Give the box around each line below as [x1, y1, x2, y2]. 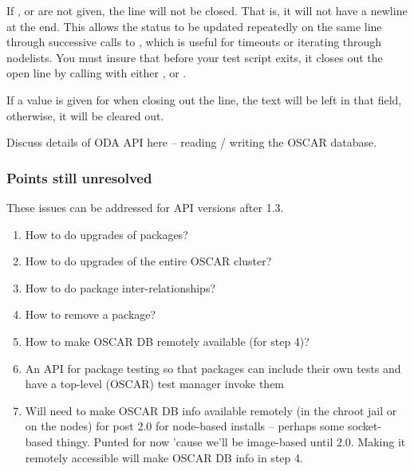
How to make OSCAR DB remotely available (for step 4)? [25, 332, 310, 349]
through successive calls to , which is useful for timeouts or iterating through [6, 33, 382, 50]
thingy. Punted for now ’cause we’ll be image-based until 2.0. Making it [56, 433, 406, 449]
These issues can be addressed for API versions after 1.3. [6, 198, 284, 215]
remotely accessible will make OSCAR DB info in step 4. [25, 449, 303, 465]
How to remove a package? [25, 306, 156, 323]
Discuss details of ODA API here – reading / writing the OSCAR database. [6, 134, 377, 151]
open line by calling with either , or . [6, 65, 187, 81]
